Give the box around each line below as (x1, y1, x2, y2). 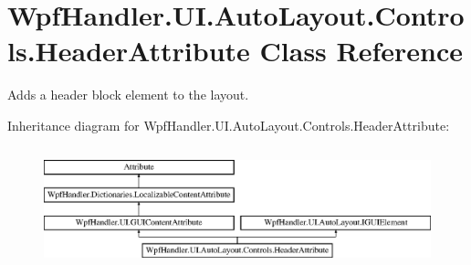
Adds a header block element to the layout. (7, 85, 249, 104)
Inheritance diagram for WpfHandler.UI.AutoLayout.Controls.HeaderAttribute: (7, 115, 450, 134)
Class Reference (259, 32, 464, 69)
